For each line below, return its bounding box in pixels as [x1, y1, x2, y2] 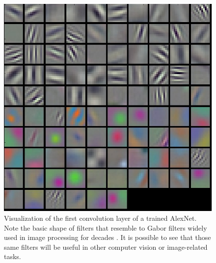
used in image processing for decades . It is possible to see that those [4, 232, 211, 242]
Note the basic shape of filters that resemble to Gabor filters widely [4, 222, 207, 233]
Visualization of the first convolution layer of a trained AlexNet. [4, 213, 197, 223]
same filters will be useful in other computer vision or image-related [4, 241, 208, 252]
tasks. [4, 251, 21, 262]
